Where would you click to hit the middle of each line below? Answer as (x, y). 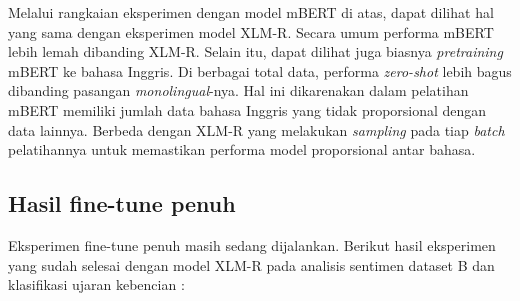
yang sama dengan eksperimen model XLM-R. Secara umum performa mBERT (251, 31)
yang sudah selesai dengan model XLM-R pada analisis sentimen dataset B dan (251, 264)
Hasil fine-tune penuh (122, 203)
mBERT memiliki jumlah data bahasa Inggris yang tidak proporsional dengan (247, 109)
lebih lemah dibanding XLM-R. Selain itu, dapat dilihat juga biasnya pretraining (255, 51)
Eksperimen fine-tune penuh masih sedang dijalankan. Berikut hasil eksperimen (252, 244)
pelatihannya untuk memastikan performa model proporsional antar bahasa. (242, 149)
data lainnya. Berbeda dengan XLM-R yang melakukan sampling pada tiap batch (256, 129)
